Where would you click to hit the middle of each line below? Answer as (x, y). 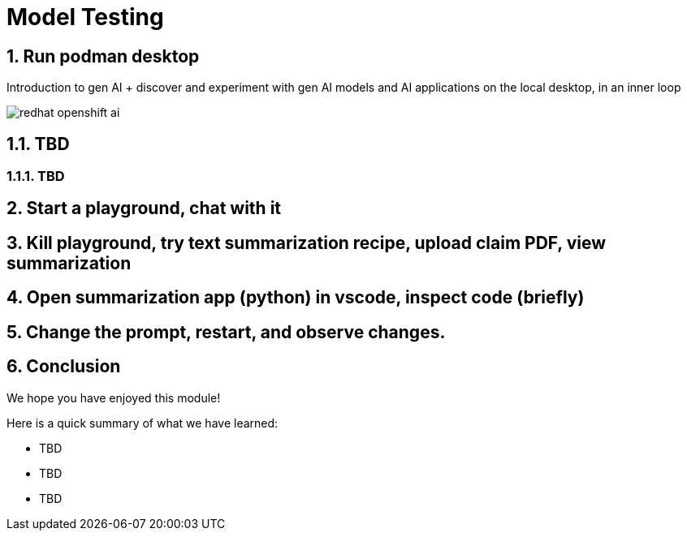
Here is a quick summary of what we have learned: (143, 423)
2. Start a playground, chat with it (144, 208)
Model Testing (85, 17)
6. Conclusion (64, 367)
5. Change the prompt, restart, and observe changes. (226, 332)
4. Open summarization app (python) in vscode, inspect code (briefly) (296, 298)
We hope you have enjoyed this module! (114, 397)
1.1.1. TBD (36, 176)
